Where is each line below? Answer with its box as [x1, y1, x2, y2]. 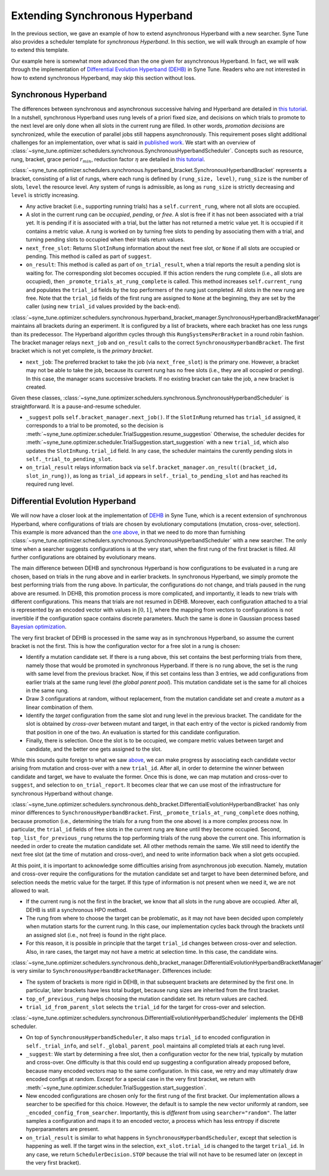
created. [26, 383, 47, 391]
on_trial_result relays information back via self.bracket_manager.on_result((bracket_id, [26, 463, 278, 471]
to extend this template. [11, 47, 69, 54]
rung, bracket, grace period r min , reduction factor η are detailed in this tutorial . [11, 155, 206, 164]
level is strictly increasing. [11, 192, 79, 199]
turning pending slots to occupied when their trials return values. [26, 236, 185, 243]
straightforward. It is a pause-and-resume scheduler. [11, 403, 141, 410]
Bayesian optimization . [11, 623, 67, 630]
